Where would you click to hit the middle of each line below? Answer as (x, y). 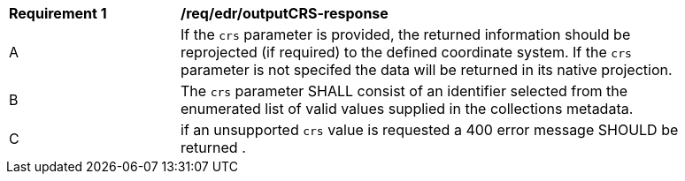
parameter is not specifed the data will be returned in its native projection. (427, 70)
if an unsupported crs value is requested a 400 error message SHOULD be (430, 130)
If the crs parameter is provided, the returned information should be (406, 34)
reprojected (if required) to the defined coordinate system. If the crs (406, 52)
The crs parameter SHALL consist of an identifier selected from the (404, 91)
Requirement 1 (58, 13)
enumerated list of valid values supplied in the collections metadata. (407, 109)
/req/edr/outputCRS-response (285, 13)
